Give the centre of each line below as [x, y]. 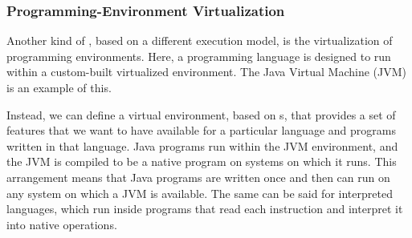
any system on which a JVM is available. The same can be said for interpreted [200, 193]
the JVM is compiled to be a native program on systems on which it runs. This [202, 161]
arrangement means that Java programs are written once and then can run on [198, 177]
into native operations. [62, 224]
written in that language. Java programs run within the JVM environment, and [202, 145]
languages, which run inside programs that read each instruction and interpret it [205, 209]
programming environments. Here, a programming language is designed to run [199, 56]
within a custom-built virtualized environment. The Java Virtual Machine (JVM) [207, 72]
